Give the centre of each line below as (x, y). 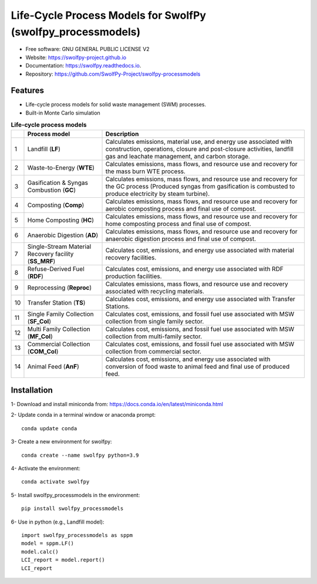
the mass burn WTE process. (146, 171)
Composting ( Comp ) (56, 205)
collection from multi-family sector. (154, 336)
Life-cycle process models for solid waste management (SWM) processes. (116, 104)
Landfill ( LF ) (44, 148)
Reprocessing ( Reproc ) (60, 288)
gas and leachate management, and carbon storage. (178, 156)
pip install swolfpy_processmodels (72, 509)
